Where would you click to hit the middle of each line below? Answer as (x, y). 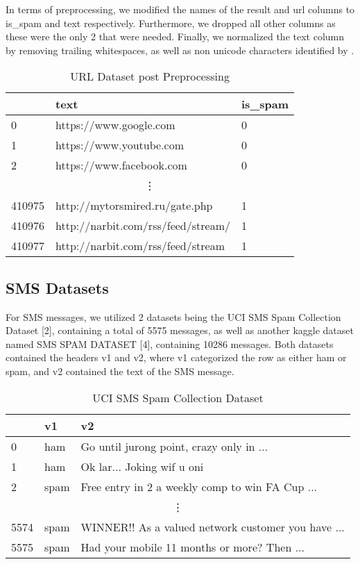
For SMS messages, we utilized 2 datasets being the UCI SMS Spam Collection (173, 316)
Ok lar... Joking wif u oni (142, 466)
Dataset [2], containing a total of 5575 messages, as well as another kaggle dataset (180, 330)
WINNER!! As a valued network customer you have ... (213, 526)
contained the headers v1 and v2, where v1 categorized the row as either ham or (176, 357)
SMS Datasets (57, 287)
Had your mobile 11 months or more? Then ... (192, 547)
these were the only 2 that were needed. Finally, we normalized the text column (175, 36)
